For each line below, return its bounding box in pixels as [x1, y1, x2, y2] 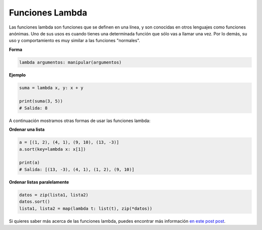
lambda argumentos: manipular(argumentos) [19, 60, 122, 65]
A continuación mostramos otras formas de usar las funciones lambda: [9, 118, 150, 123]
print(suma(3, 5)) [19, 98, 63, 104]
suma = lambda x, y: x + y [19, 85, 83, 91]
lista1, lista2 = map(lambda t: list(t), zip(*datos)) [19, 206, 152, 211]
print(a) [19, 160, 40, 166]
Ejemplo [9, 72, 26, 77]
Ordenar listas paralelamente [9, 179, 69, 185]
